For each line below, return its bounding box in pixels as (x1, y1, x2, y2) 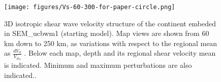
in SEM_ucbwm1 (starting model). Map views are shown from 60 (4, 28, 209, 38)
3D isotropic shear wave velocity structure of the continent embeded (4, 18, 216, 28)
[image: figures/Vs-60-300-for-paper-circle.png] (4, 4, 175, 11)
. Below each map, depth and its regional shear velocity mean (24, 48, 216, 58)
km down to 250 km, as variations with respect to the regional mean (4, 37, 217, 48)
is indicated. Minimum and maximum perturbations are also (4, 60, 192, 70)
